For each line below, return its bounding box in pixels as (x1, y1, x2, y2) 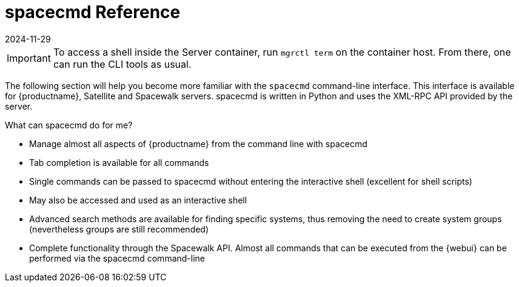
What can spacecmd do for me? (5, 119, 133, 130)
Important (7, 51, 51, 64)
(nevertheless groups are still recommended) (29, 223, 209, 234)
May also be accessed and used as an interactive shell (29, 194, 247, 205)
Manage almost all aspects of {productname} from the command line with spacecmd (29, 138, 367, 149)
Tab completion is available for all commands (29, 157, 209, 168)
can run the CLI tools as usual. (53, 58, 192, 70)
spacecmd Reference (5, 2, 181, 22)
